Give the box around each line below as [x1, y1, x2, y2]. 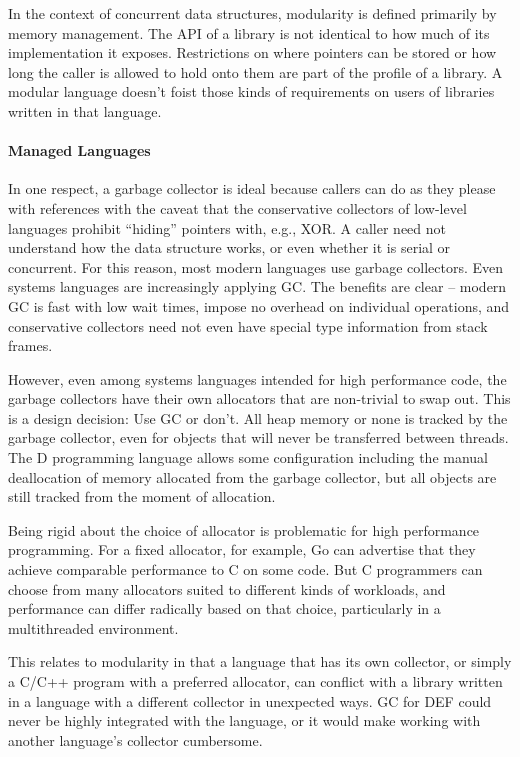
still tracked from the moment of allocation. [8, 486, 276, 507]
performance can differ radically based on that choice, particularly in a [8, 598, 441, 619]
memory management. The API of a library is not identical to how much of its [8, 22, 490, 43]
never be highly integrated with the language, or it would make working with [8, 710, 481, 731]
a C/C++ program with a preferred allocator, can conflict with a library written [8, 671, 503, 692]
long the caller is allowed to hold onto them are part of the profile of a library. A [8, 61, 503, 82]
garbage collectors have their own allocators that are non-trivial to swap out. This [8, 388, 511, 409]
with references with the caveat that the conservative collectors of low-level [8, 197, 467, 218]
